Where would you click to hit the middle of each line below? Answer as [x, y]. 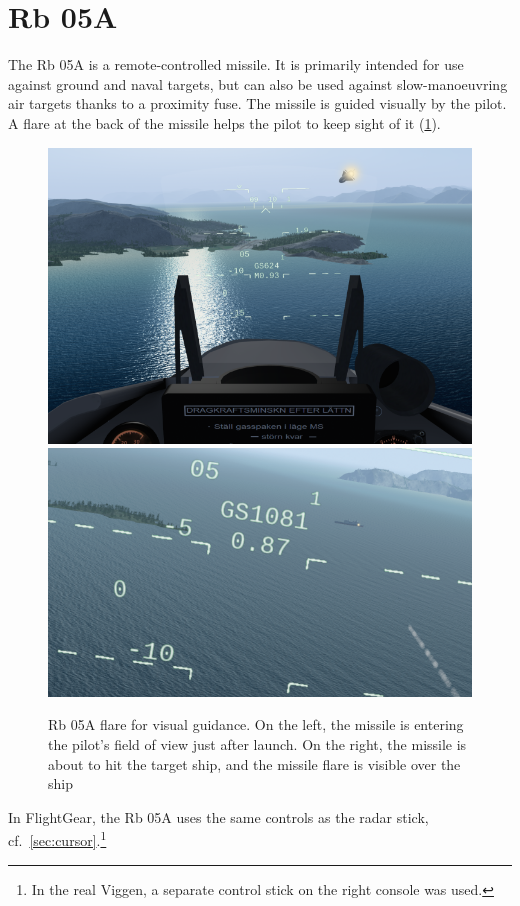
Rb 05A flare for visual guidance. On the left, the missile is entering [256, 724]
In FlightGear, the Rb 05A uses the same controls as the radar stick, [218, 816]
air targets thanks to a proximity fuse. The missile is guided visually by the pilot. [257, 103]
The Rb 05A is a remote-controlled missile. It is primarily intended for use [236, 64]
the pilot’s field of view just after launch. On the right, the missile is [257, 744]
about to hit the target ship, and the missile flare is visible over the [254, 763]
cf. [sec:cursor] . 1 [57, 839]
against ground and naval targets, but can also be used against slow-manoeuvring [258, 83]
